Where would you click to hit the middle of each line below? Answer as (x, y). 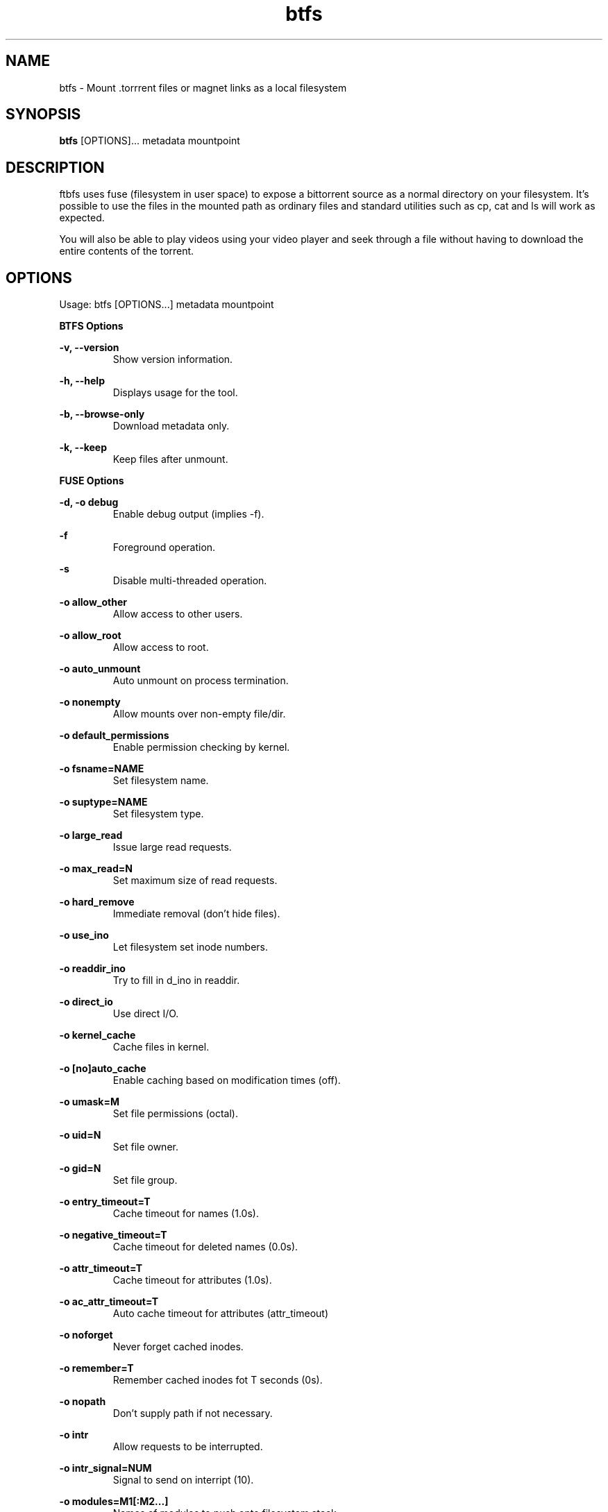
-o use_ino (84, 935)
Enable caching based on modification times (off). (227, 1080)
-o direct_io (86, 1002)
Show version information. (173, 359)
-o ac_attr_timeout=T (109, 1302)
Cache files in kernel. (161, 1047)
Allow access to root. (161, 647)
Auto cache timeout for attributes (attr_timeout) (220, 1314)
